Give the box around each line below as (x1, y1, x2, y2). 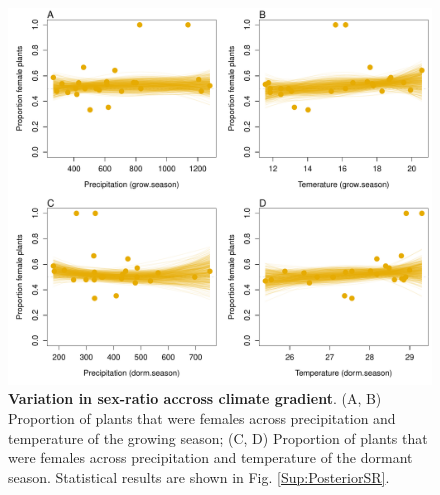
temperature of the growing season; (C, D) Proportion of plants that (8, 427, 428, 448)
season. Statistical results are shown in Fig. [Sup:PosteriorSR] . (8, 466, 390, 487)
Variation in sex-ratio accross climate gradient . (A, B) (8, 388, 382, 409)
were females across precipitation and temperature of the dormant (8, 447, 413, 468)
